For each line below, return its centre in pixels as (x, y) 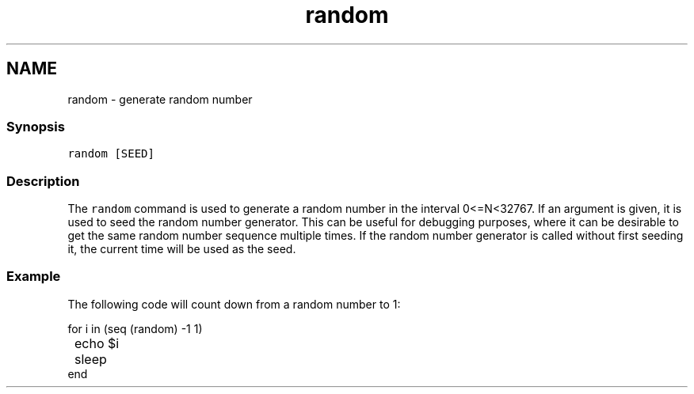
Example (34, 277)
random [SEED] (111, 154)
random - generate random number (160, 99)
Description (43, 181)
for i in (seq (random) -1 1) (135, 328)
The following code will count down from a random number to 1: (234, 304)
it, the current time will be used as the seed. (182, 249)
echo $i (97, 343)
